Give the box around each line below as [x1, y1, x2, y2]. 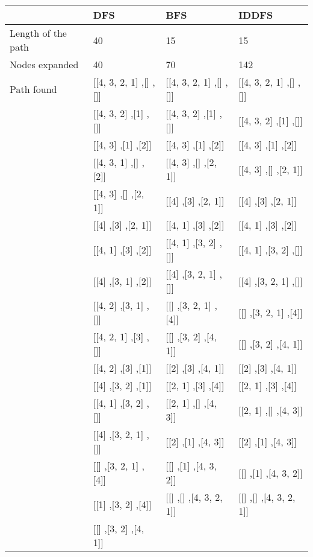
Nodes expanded [10, 57, 79, 71]
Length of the [10, 26, 67, 40]
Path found [10, 81, 57, 96]
